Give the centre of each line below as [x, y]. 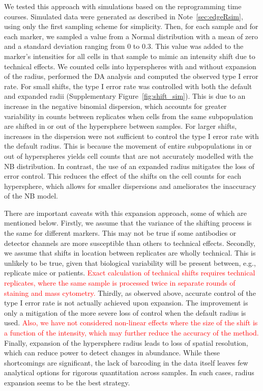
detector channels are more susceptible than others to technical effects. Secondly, [130, 243]
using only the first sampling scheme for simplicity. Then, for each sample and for [131, 26]
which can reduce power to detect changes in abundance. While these [112, 353]
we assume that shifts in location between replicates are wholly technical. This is [130, 253]
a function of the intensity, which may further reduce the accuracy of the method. [131, 332]
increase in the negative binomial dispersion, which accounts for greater [115, 106]
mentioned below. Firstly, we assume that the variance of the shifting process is [128, 223]
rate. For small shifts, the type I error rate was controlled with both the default [128, 86]
